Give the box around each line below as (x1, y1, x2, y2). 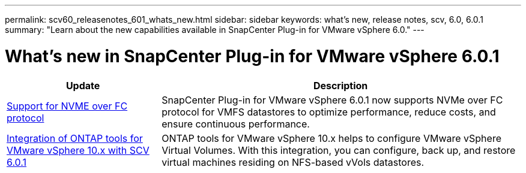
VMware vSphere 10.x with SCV (7, 144, 150, 156)
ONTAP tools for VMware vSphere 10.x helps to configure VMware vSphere (162, 132, 501, 144)
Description (313, 79, 368, 92)
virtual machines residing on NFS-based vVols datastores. (162, 156, 425, 168)
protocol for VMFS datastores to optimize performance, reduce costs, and (162, 105, 496, 118)
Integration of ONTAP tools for (7, 132, 143, 144)
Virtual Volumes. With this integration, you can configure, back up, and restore (162, 144, 516, 156)
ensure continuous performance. (162, 117, 310, 130)
